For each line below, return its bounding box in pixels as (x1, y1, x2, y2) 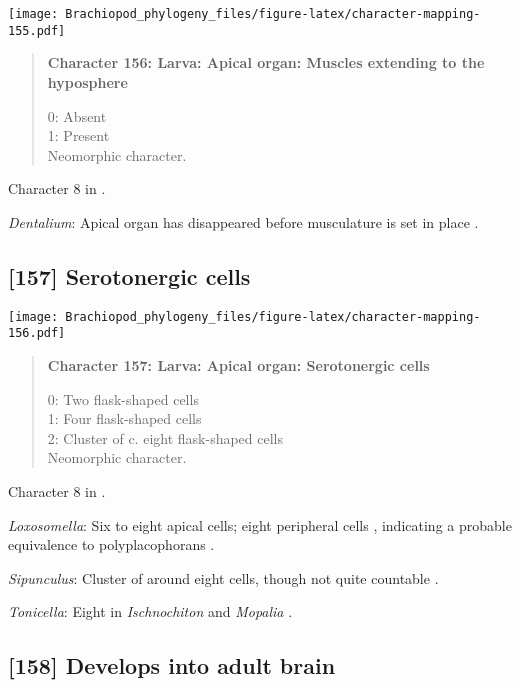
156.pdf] (8, 326, 66, 341)
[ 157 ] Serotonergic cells (8, 260, 251, 291)
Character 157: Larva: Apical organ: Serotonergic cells (47, 354, 430, 375)
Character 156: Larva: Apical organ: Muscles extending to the (47, 52, 485, 73)
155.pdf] (8, 23, 66, 38)
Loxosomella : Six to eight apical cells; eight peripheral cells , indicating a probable (8, 514, 512, 535)
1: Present (47, 125, 110, 146)
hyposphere (47, 71, 128, 92)
